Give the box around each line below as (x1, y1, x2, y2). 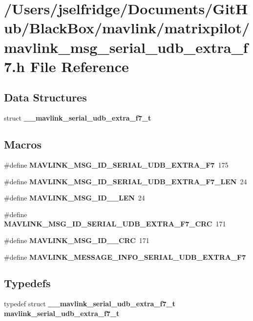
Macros (4, 137, 42, 152)
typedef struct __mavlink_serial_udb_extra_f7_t (4, 298, 175, 309)
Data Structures (4, 90, 87, 105)
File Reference (30, 56, 129, 76)
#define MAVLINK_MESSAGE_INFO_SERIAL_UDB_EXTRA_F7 (4, 251, 246, 262)
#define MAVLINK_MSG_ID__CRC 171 (4, 235, 149, 245)
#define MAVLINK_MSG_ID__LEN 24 (4, 193, 145, 203)
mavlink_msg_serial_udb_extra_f (4, 37, 248, 57)
